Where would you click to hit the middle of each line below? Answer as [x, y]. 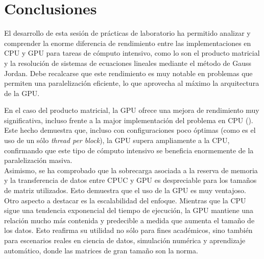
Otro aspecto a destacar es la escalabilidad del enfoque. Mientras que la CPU [125, 200]
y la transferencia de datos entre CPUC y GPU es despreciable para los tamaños [130, 180]
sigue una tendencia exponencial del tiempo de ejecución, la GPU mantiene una [129, 210]
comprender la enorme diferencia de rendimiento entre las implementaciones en [128, 43]
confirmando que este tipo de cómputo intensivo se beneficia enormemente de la [129, 150]
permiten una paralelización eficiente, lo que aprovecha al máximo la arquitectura [132, 83]
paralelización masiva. [38, 160]
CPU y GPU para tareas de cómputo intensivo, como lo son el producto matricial [132, 53]
